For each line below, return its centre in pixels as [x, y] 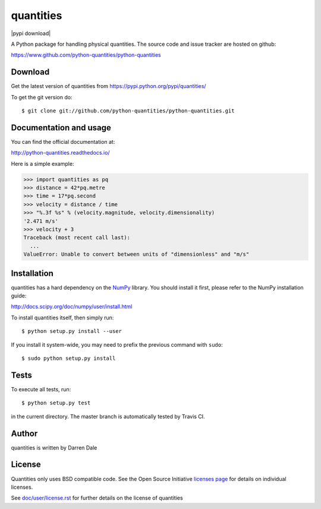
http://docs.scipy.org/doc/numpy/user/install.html [72, 307]
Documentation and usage [61, 128]
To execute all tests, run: [41, 389]
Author [24, 433]
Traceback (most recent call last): [77, 238]
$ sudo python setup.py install [69, 359]
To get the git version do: [42, 97]
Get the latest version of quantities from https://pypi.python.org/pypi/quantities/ [108, 86]
